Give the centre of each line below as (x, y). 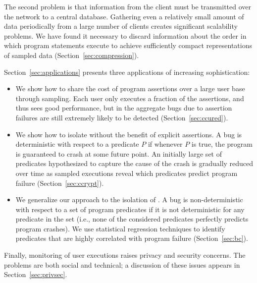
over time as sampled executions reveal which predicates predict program (127, 173)
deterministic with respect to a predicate (77, 144)
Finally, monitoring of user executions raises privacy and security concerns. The (125, 255)
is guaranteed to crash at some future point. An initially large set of (119, 153)
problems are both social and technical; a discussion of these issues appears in (122, 264)
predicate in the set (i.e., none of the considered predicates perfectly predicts (132, 219)
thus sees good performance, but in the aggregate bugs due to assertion (124, 108)
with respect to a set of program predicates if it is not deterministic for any (130, 209)
